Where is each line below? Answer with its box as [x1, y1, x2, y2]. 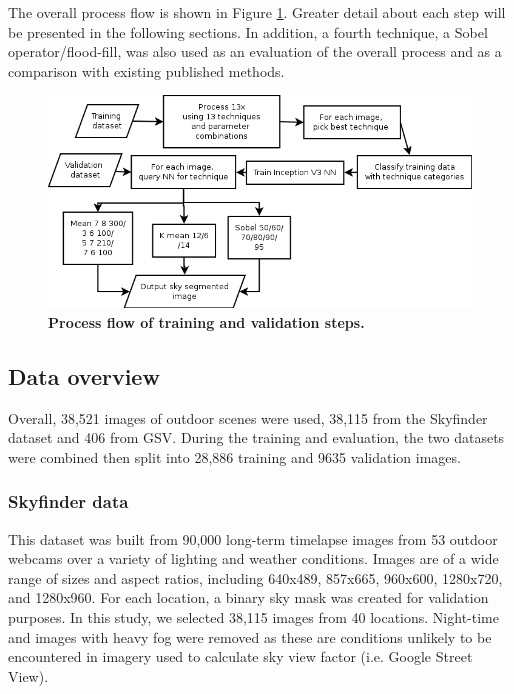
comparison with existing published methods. [8, 60, 285, 81]
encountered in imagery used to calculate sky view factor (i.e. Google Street [8, 646, 473, 667]
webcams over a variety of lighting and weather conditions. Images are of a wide [8, 548, 499, 569]
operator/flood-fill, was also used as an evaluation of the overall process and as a [8, 41, 502, 62]
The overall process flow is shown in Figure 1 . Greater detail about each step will [8, 2, 506, 22]
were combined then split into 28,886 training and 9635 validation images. [8, 446, 461, 467]
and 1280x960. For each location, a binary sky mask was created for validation [8, 587, 489, 608]
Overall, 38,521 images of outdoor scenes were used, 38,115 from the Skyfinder [8, 407, 488, 428]
